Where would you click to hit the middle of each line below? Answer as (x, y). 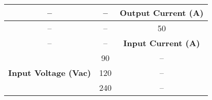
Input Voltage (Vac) (50, 73)
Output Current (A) (162, 13)
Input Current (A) (162, 43)
